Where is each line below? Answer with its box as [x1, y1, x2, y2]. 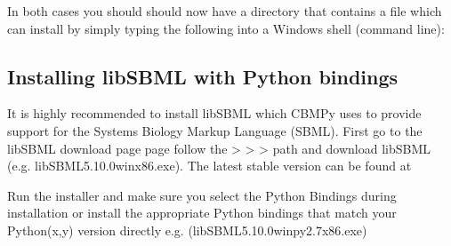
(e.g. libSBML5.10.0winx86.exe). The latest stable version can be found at [7, 156, 412, 175]
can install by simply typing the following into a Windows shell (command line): [7, 19, 445, 37]
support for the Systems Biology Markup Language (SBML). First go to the [7, 121, 423, 139]
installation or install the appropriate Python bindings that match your [7, 203, 397, 222]
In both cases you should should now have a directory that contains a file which [7, 2, 442, 20]
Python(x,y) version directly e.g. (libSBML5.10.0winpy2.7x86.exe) [7, 220, 367, 239]
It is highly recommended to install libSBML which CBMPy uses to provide [7, 104, 422, 123]
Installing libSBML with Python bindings [7, 62, 399, 90]
